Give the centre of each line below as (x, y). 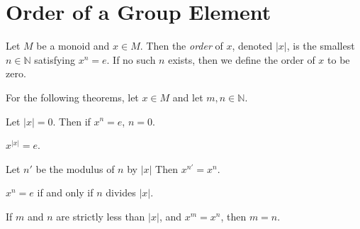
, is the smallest (321, 46)
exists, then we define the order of (242, 59)
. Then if (72, 121)
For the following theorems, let (72, 97)
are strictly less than (101, 216)
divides (121, 192)
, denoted (252, 46)
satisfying (55, 59)
